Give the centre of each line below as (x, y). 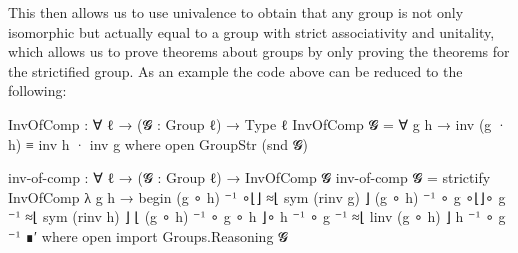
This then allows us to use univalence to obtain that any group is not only (236, 12)
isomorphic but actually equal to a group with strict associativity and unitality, (251, 31)
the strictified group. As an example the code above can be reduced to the (235, 70)
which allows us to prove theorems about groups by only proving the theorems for (259, 51)
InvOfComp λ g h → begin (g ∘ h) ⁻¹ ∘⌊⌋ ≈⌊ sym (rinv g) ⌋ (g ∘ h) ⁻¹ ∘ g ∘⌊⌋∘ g (257, 196)
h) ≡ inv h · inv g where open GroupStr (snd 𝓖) (158, 143)
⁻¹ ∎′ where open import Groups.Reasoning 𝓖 (148, 235)
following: (37, 90)
